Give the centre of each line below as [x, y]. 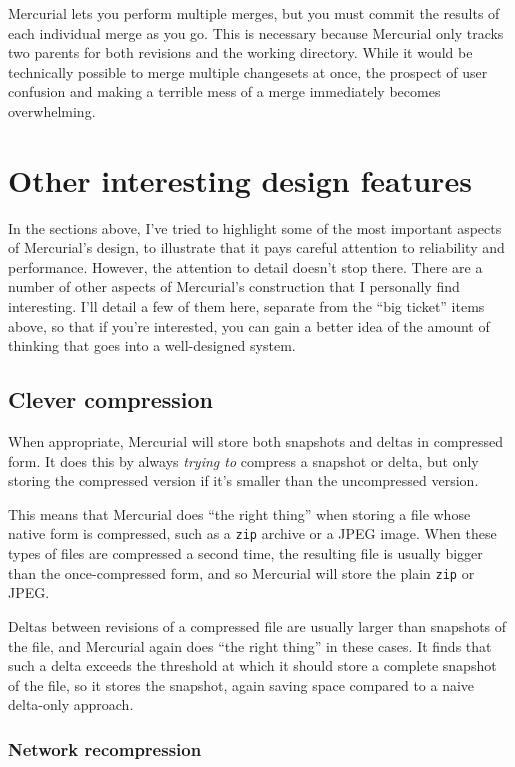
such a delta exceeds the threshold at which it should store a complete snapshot [252, 665]
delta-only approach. [71, 704]
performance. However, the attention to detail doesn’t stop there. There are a [245, 266]
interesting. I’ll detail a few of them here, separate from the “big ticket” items [246, 306]
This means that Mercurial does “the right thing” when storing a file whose [239, 513]
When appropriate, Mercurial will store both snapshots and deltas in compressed [256, 441]
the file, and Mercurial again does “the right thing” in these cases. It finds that [250, 645]
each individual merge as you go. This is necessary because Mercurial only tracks [256, 32]
